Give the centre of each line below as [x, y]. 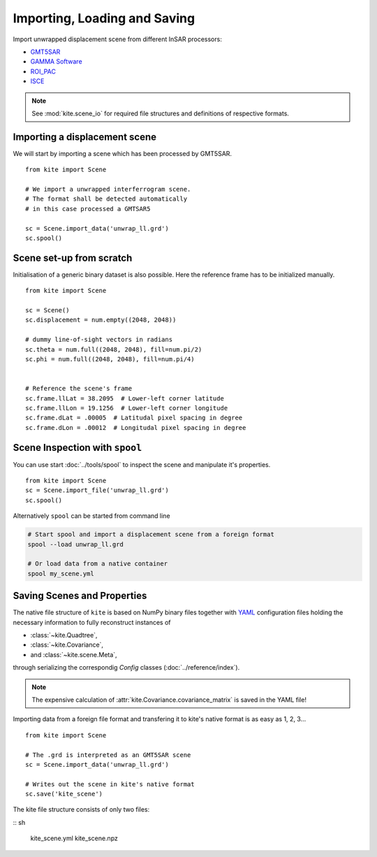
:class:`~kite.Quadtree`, [64, 635]
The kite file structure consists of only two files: [81, 809]
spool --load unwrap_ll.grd [75, 544]
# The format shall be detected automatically [106, 199]
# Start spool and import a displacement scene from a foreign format [151, 534]
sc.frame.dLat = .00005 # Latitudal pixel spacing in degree [134, 418]
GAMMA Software [57, 62]
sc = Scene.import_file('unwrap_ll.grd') [97, 490]
